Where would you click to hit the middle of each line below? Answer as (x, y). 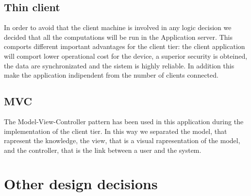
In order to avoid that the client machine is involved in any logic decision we (118, 27)
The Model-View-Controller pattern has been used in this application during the (124, 121)
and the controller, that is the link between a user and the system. (103, 150)
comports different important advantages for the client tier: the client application (125, 46)
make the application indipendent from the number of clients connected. (111, 75)
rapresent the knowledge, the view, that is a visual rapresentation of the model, (122, 140)
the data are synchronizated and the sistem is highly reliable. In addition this (119, 65)
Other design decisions (81, 183)
